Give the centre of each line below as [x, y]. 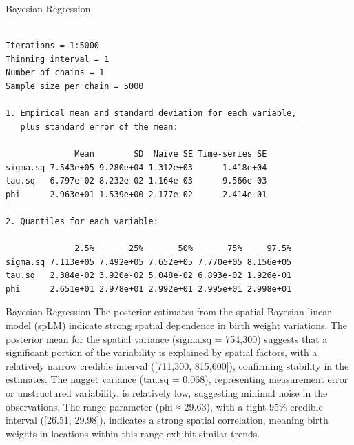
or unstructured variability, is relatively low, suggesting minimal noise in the [167, 393]
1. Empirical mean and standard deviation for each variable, [151, 113]
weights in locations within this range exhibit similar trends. [133, 433]
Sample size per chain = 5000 [75, 86]
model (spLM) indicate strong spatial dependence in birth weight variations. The [177, 325]
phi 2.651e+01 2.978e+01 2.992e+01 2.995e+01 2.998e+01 [149, 289]
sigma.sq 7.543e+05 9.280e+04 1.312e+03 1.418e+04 [136, 167]
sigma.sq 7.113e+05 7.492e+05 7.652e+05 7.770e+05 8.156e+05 [149, 262]
